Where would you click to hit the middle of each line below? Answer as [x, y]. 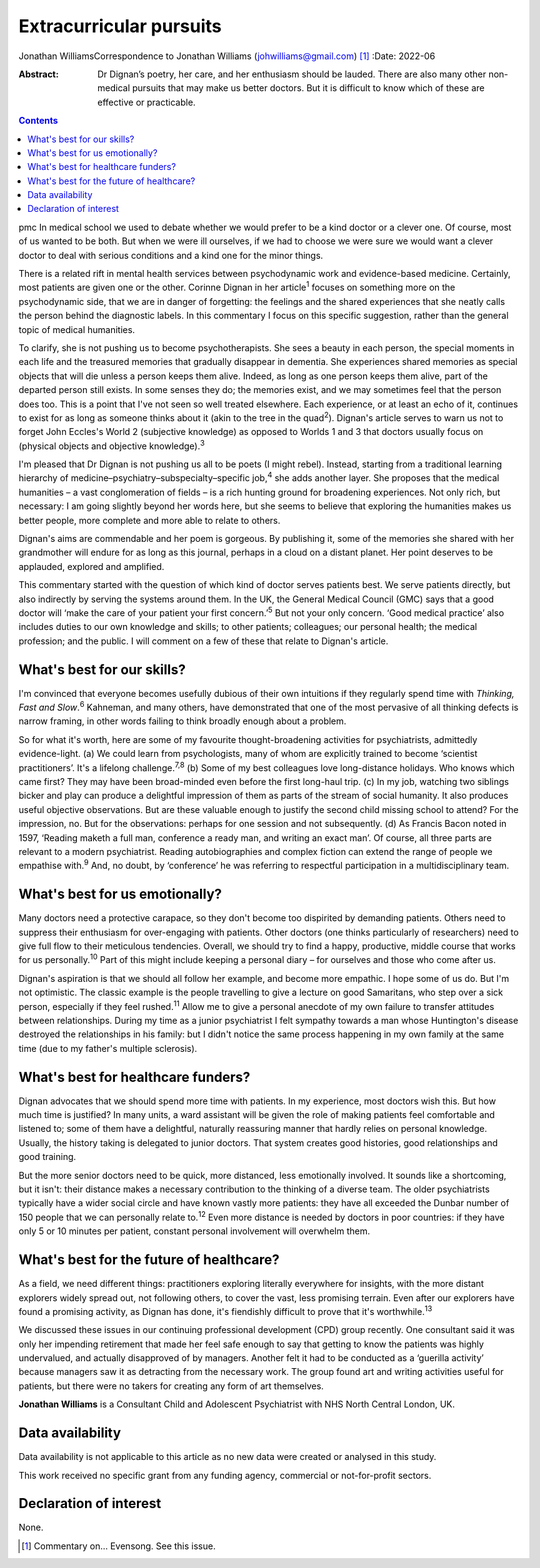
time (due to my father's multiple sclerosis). [108, 1048]
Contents [38, 121]
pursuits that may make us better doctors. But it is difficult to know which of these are [308, 88]
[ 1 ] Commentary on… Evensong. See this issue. [118, 1546]
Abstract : [38, 74]
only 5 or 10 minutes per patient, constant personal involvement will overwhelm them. [194, 1231]
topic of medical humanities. [76, 329]
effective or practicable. [146, 102]
